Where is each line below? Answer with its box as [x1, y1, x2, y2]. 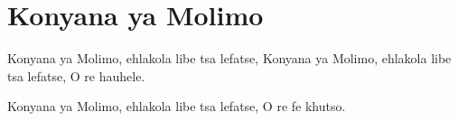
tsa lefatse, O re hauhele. [7, 66, 145, 85]
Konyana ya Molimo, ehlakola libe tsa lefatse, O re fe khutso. [7, 97, 346, 116]
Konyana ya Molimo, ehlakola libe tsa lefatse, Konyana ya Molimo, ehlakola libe [7, 49, 452, 68]
